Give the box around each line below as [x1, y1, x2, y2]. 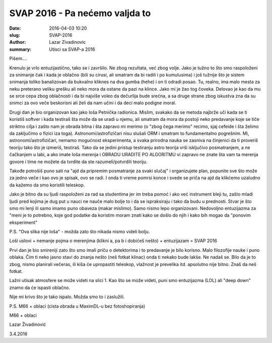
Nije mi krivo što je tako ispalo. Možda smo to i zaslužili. [9, 294, 125, 300]
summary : [9, 46, 32, 52]
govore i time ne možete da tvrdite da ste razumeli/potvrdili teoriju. [9, 159, 148, 165]
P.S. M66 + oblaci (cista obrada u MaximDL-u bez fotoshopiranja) [9, 303, 146, 309]
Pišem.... [9, 55, 28, 61]
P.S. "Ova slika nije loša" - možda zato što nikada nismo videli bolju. [9, 229, 150, 235]
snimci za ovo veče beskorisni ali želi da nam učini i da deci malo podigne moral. [9, 100, 176, 106]
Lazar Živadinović [9, 321, 46, 327]
